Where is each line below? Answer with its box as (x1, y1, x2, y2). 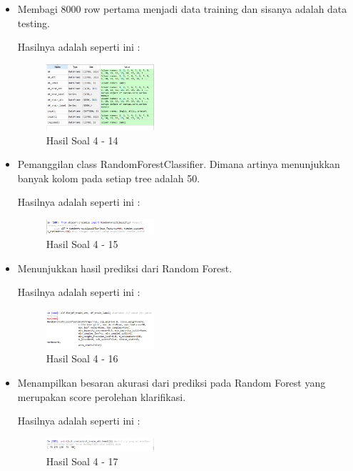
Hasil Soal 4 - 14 (46, 132, 118, 147)
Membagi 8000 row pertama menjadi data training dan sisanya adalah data (17, 1, 347, 16)
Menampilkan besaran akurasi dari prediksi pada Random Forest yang (17, 375, 326, 390)
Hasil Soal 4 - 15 (46, 237, 118, 252)
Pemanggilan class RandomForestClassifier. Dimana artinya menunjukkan (17, 157, 340, 172)
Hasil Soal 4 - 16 (46, 351, 118, 366)
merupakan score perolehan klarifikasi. (17, 389, 186, 404)
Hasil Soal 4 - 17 (46, 454, 118, 469)
